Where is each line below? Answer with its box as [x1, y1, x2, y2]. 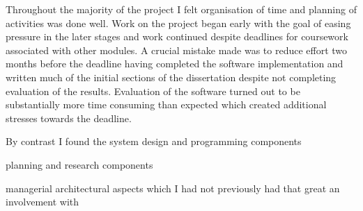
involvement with [6, 194, 79, 209]
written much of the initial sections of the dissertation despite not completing [6, 69, 337, 84]
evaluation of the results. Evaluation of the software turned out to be [6, 83, 300, 98]
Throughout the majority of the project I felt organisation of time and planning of [6, 2, 357, 16]
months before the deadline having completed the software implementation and [6, 56, 343, 71]
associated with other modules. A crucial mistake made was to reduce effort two [6, 42, 348, 57]
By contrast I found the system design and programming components [6, 134, 302, 149]
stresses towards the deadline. [6, 110, 132, 125]
